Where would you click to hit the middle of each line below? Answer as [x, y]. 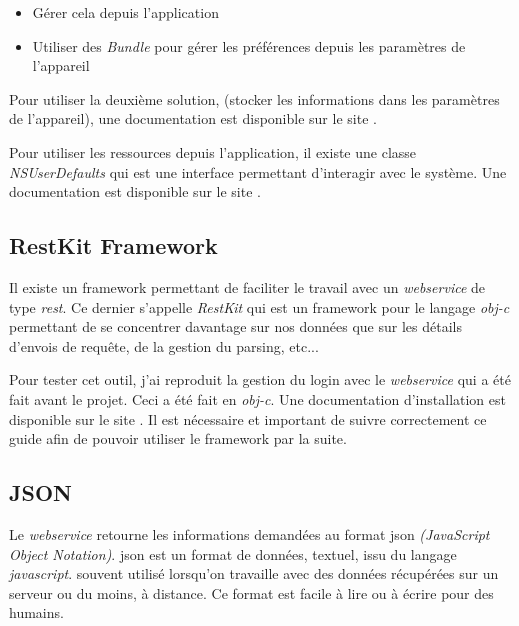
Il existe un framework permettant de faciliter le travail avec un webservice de [247, 286]
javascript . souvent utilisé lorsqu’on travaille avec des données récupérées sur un [254, 573]
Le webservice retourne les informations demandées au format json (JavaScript [249, 533]
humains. [36, 612]
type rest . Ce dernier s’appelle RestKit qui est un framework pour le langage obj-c [259, 306]
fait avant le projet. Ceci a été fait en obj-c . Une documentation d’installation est [257, 398]
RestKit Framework [113, 245]
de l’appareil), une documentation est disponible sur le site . [193, 118]
